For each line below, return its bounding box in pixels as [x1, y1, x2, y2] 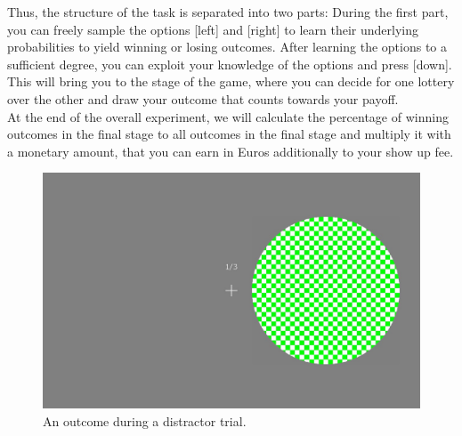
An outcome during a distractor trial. [43, 411, 247, 430]
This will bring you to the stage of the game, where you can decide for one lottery [7, 72, 455, 91]
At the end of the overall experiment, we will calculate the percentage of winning [7, 107, 449, 125]
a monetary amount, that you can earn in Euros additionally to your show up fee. [7, 141, 454, 160]
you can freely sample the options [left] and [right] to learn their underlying [7, 20, 419, 38]
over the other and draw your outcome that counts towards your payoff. [7, 89, 399, 108]
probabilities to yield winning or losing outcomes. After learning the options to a [7, 37, 448, 56]
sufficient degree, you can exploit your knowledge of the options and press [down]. [7, 54, 452, 73]
